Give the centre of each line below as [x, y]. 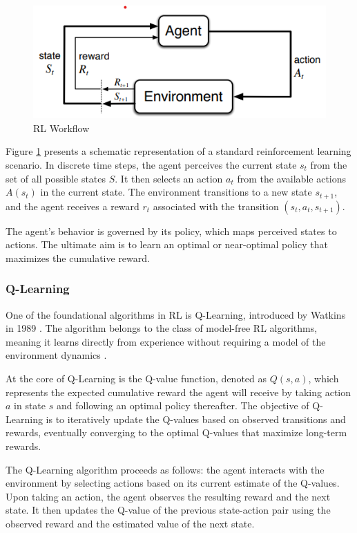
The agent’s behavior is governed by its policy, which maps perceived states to [171, 231]
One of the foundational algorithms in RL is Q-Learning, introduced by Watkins [176, 314]
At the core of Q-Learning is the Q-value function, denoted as [136, 378]
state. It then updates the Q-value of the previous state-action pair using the [168, 510]
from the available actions [292, 178]
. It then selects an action [169, 178]
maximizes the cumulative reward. [78, 258]
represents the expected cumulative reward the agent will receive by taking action [178, 392]
